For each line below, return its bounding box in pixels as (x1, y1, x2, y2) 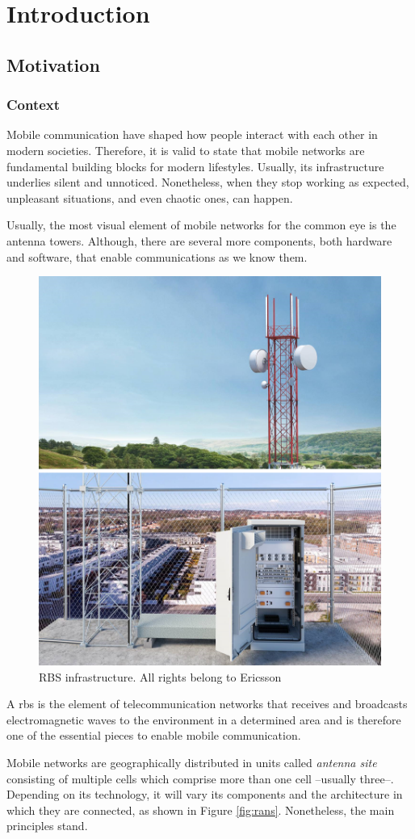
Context (6, 94, 61, 115)
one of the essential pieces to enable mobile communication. (6, 727, 301, 744)
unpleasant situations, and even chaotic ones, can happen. (6, 189, 293, 206)
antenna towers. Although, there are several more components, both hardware (6, 232, 392, 249)
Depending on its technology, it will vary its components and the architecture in (6, 786, 403, 803)
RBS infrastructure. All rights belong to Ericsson (39, 668, 282, 685)
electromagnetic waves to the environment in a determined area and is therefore (6, 711, 401, 728)
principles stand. (6, 817, 88, 834)
